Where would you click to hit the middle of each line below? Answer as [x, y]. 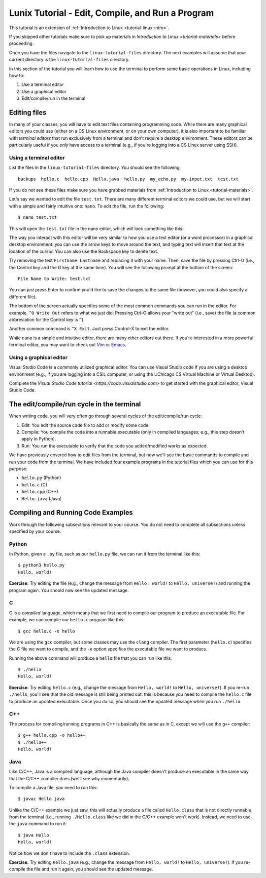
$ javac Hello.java [41, 799]
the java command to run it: [38, 824]
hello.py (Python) [41, 478]
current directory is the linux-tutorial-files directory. [69, 60]
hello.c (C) [34, 484]
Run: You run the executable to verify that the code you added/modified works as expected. [115, 446]
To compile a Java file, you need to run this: [53, 787]
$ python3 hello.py [41, 565]
